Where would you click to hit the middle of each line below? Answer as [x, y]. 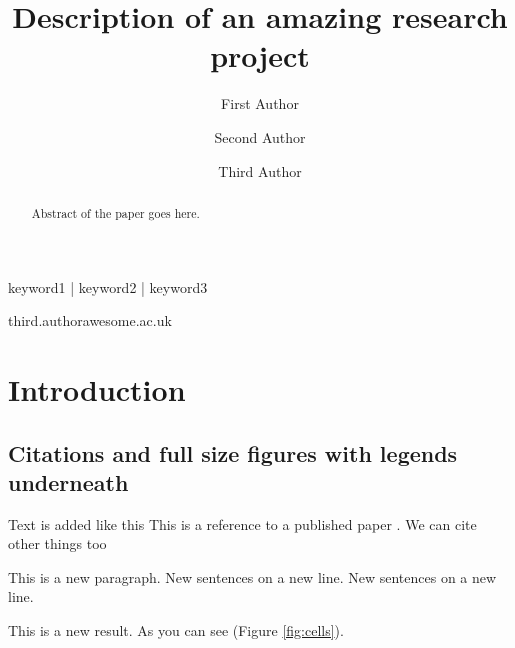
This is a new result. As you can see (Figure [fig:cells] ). [176, 630]
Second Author [260, 136]
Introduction [97, 388]
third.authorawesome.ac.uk [90, 320]
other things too [57, 543]
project [260, 55]
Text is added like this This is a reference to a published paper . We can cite [242, 523]
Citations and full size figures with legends [233, 452]
